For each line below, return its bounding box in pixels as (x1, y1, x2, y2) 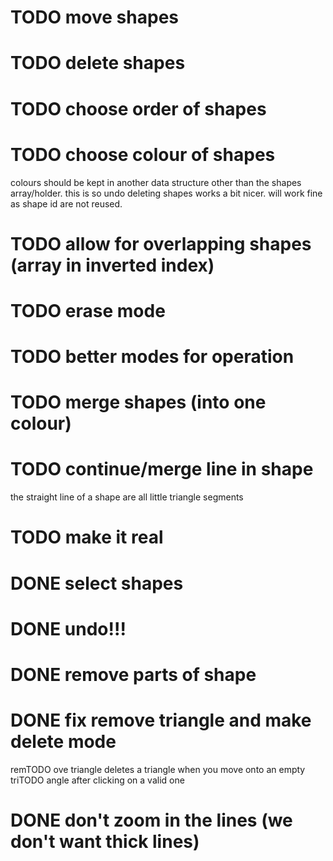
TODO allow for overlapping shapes (10, 232, 312, 255)
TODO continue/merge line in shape (10, 458, 314, 481)
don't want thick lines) (10, 831, 200, 853)
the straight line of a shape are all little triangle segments (10, 491, 244, 503)
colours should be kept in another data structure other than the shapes (10, 176, 302, 188)
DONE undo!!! (10, 617, 127, 640)
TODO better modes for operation (10, 346, 295, 368)
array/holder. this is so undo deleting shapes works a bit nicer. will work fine (10, 187, 323, 199)
